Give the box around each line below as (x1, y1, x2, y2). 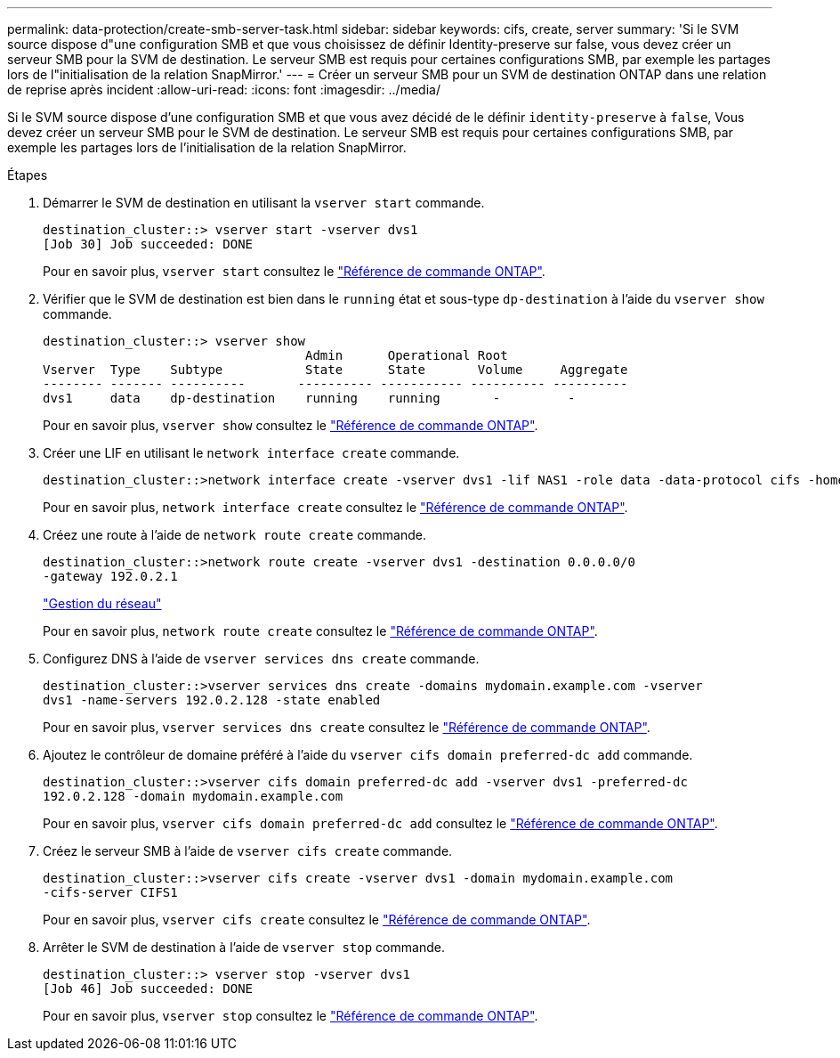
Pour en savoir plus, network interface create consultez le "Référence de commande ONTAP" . (43, 500, 628, 515)
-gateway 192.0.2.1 (43, 569, 178, 583)
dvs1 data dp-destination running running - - (43, 391, 576, 405)
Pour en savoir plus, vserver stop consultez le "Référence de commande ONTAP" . (43, 1008, 538, 1023)
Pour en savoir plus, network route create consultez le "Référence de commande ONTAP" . (43, 623, 598, 639)
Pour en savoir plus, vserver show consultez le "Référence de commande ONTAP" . (43, 418, 538, 433)
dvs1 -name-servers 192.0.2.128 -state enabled (43, 693, 381, 707)
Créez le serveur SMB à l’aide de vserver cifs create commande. (43, 843, 453, 859)
